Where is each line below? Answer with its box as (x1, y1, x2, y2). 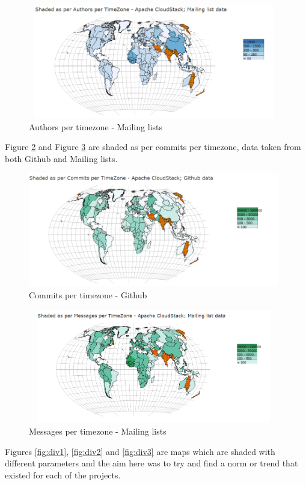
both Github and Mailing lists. (5, 152, 118, 164)
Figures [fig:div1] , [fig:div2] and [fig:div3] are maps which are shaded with (5, 445, 275, 457)
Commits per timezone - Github (29, 288, 147, 301)
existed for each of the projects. (5, 468, 121, 481)
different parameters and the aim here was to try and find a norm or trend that (5, 457, 298, 469)
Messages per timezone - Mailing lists (29, 425, 167, 438)
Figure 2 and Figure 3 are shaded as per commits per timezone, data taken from (5, 140, 301, 153)
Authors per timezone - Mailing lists (29, 120, 162, 133)
